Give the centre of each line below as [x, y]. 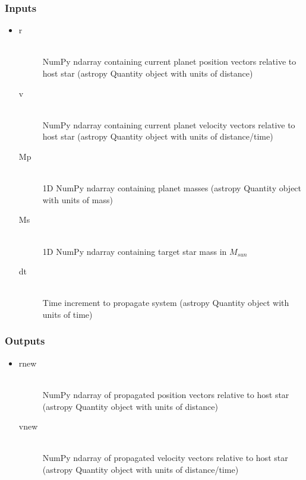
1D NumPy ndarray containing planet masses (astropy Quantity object [172, 188]
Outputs [25, 341]
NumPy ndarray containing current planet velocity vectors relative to [169, 124]
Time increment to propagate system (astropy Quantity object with [166, 303]
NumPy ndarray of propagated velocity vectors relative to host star [165, 458]
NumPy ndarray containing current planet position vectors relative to [169, 61]
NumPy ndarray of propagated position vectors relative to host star [166, 394]
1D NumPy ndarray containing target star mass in [135, 251]
